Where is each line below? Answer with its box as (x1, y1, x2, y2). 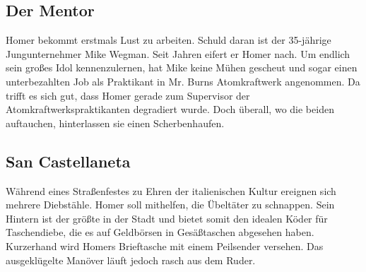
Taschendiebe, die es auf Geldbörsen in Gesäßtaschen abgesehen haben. (6, 225, 314, 240)
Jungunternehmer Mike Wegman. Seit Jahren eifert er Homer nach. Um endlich (6, 46, 350, 61)
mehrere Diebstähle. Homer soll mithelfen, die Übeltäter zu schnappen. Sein (6, 197, 335, 212)
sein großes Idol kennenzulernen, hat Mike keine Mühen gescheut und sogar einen (6, 60, 358, 75)
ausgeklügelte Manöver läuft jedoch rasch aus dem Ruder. (6, 252, 256, 267)
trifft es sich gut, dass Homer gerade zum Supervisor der (6, 88, 250, 102)
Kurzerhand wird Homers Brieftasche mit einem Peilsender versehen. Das (6, 238, 324, 253)
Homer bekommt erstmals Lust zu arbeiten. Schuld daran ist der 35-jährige (6, 32, 331, 47)
